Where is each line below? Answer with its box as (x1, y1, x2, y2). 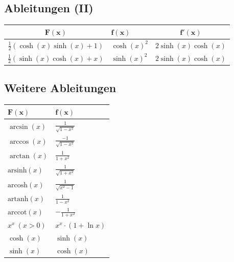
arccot (8, 209, 27, 216)
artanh (8, 195, 29, 203)
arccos (9, 138, 29, 145)
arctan (9, 152, 30, 160)
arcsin (9, 123, 28, 130)
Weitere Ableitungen (4, 80, 116, 96)
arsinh (8, 166, 27, 174)
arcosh (8, 181, 28, 189)
